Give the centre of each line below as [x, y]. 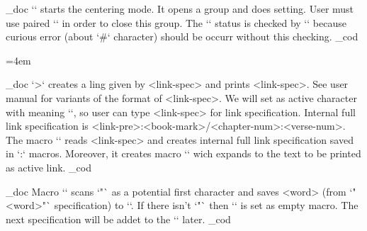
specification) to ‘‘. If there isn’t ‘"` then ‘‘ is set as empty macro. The [206, 205]
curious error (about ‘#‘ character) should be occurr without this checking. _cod [182, 36]
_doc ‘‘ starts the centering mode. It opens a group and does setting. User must [180, 9]
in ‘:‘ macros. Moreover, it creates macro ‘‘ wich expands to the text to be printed [183, 153]
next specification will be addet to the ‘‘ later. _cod [118, 219]
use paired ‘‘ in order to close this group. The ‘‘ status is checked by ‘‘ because [176, 22]
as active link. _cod [49, 167]
